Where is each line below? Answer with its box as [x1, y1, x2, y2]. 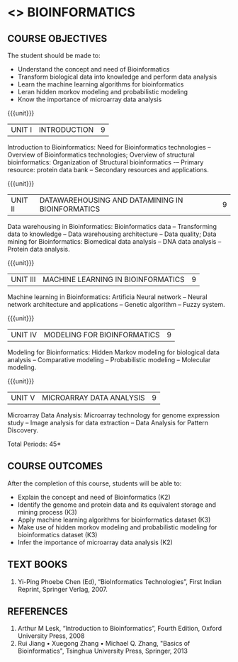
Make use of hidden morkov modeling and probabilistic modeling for [17, 522, 217, 532]
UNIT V [11, 393, 35, 403]
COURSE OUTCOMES [7, 460, 103, 472]
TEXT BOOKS [7, 559, 68, 571]
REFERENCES [7, 605, 69, 617]
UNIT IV [11, 330, 38, 340]
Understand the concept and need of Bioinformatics [17, 65, 170, 73]
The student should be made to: [7, 51, 101, 60]
